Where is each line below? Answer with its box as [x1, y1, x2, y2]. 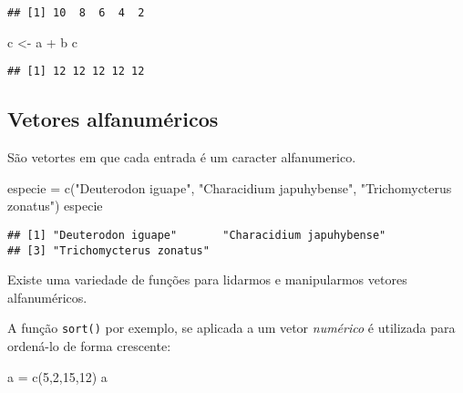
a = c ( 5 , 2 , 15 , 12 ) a [7, 367, 108, 386]
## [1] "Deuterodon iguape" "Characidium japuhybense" [7, 228, 386, 242]
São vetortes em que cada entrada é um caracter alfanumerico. [7, 148, 356, 167]
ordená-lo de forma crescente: [7, 336, 171, 356]
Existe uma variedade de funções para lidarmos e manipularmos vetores [7, 270, 407, 289]
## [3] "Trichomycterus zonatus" [7, 243, 210, 257]
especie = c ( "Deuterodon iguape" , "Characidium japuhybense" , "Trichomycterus [7, 178, 452, 197]
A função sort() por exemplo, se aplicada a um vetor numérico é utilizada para [7, 318, 456, 337]
